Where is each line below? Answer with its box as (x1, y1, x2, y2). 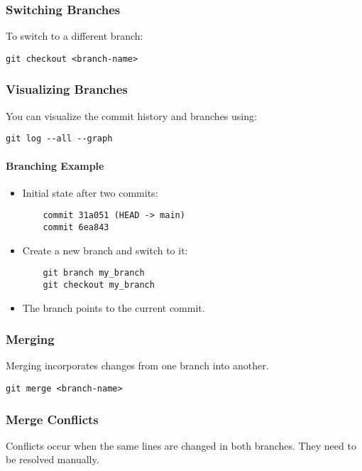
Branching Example (6, 158, 104, 173)
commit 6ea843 (43, 222, 109, 232)
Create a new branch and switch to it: (22, 242, 188, 257)
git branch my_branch (43, 268, 145, 278)
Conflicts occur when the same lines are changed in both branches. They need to (6, 438, 356, 453)
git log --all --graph (6, 134, 113, 144)
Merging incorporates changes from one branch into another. (6, 358, 269, 373)
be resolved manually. (6, 452, 99, 467)
